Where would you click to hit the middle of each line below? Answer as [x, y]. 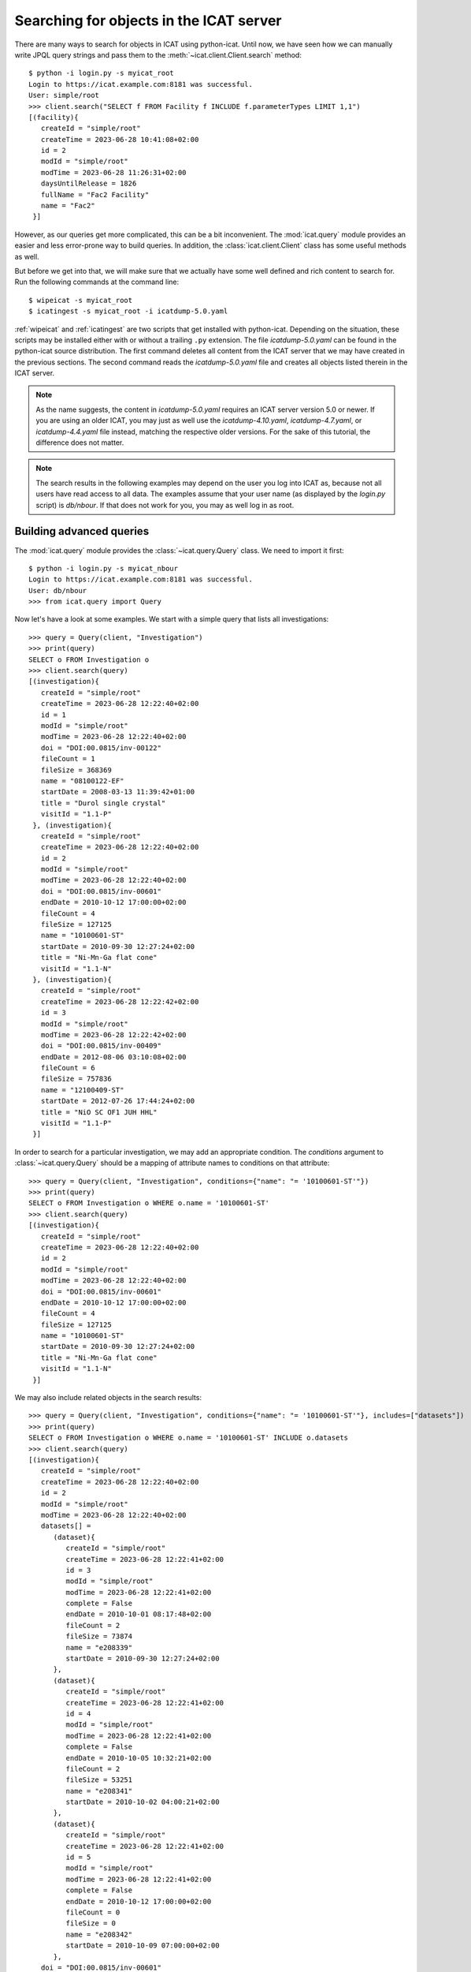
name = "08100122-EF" [82, 781]
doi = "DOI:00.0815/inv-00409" [101, 1046]
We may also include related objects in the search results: [108, 1398]
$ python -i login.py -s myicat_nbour [104, 568]
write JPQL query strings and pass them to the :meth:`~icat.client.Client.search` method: [158, 54]
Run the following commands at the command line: [97, 282]
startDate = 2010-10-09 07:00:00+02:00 [143, 1946]
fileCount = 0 [93, 1912]
